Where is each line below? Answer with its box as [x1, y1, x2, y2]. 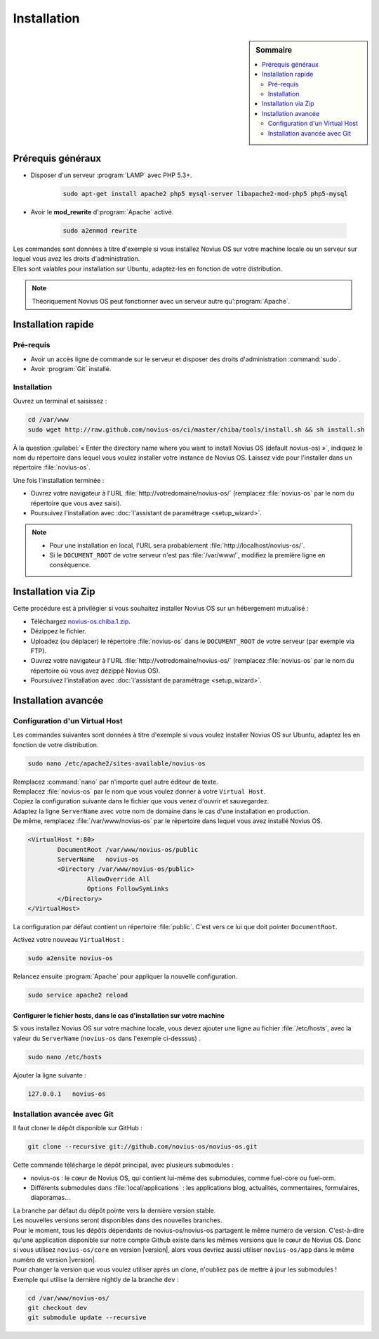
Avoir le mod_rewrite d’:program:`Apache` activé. [30, 208, 174, 216]
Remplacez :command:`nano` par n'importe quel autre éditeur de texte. [13, 777, 218, 786]
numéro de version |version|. [13, 1255, 97, 1264]
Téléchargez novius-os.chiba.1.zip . [30, 617, 131, 626]
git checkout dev [27, 1304, 88, 1312]
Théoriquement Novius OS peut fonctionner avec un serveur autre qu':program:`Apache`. [32, 297, 291, 305]
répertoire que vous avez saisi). [30, 499, 122, 507]
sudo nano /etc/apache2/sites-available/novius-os [27, 759, 206, 768]
